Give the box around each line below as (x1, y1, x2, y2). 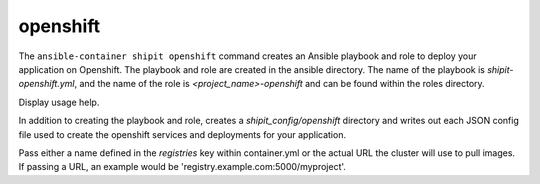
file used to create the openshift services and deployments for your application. (18, 128, 347, 140)
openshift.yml (18, 78, 75, 90)
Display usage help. (18, 96, 100, 108)
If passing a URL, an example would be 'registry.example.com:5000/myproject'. (18, 161, 347, 173)
